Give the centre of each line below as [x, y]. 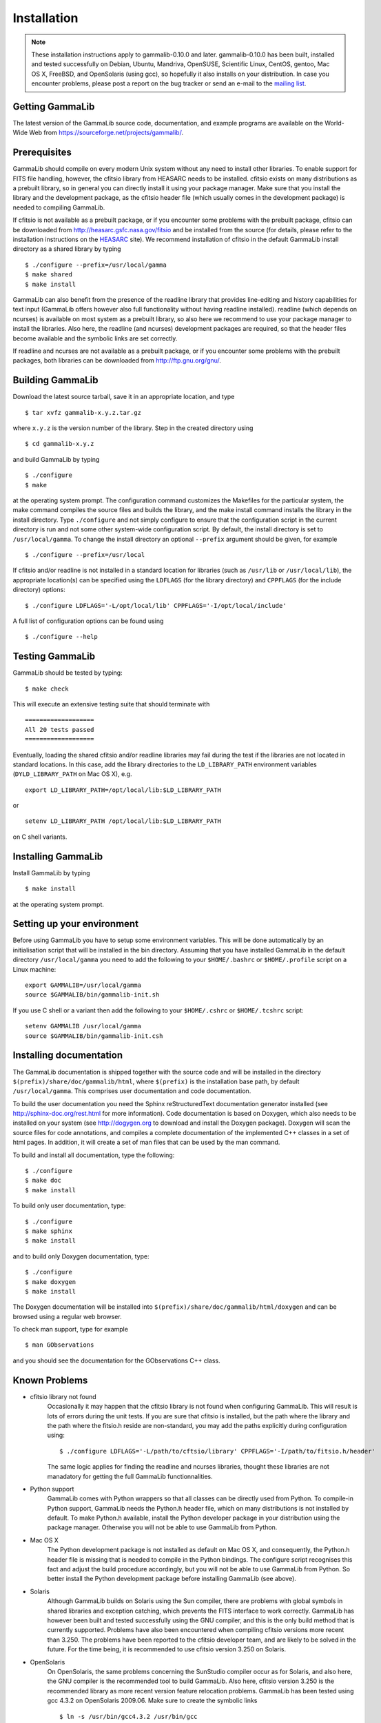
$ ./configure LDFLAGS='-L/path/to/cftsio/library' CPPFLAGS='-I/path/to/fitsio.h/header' [217, 1451]
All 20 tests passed [60, 730]
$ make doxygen [51, 1282]
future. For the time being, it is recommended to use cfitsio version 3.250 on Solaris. [166, 1649]
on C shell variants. [40, 837]
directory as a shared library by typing [67, 249]
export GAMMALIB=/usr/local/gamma [83, 985]
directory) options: [39, 590]
